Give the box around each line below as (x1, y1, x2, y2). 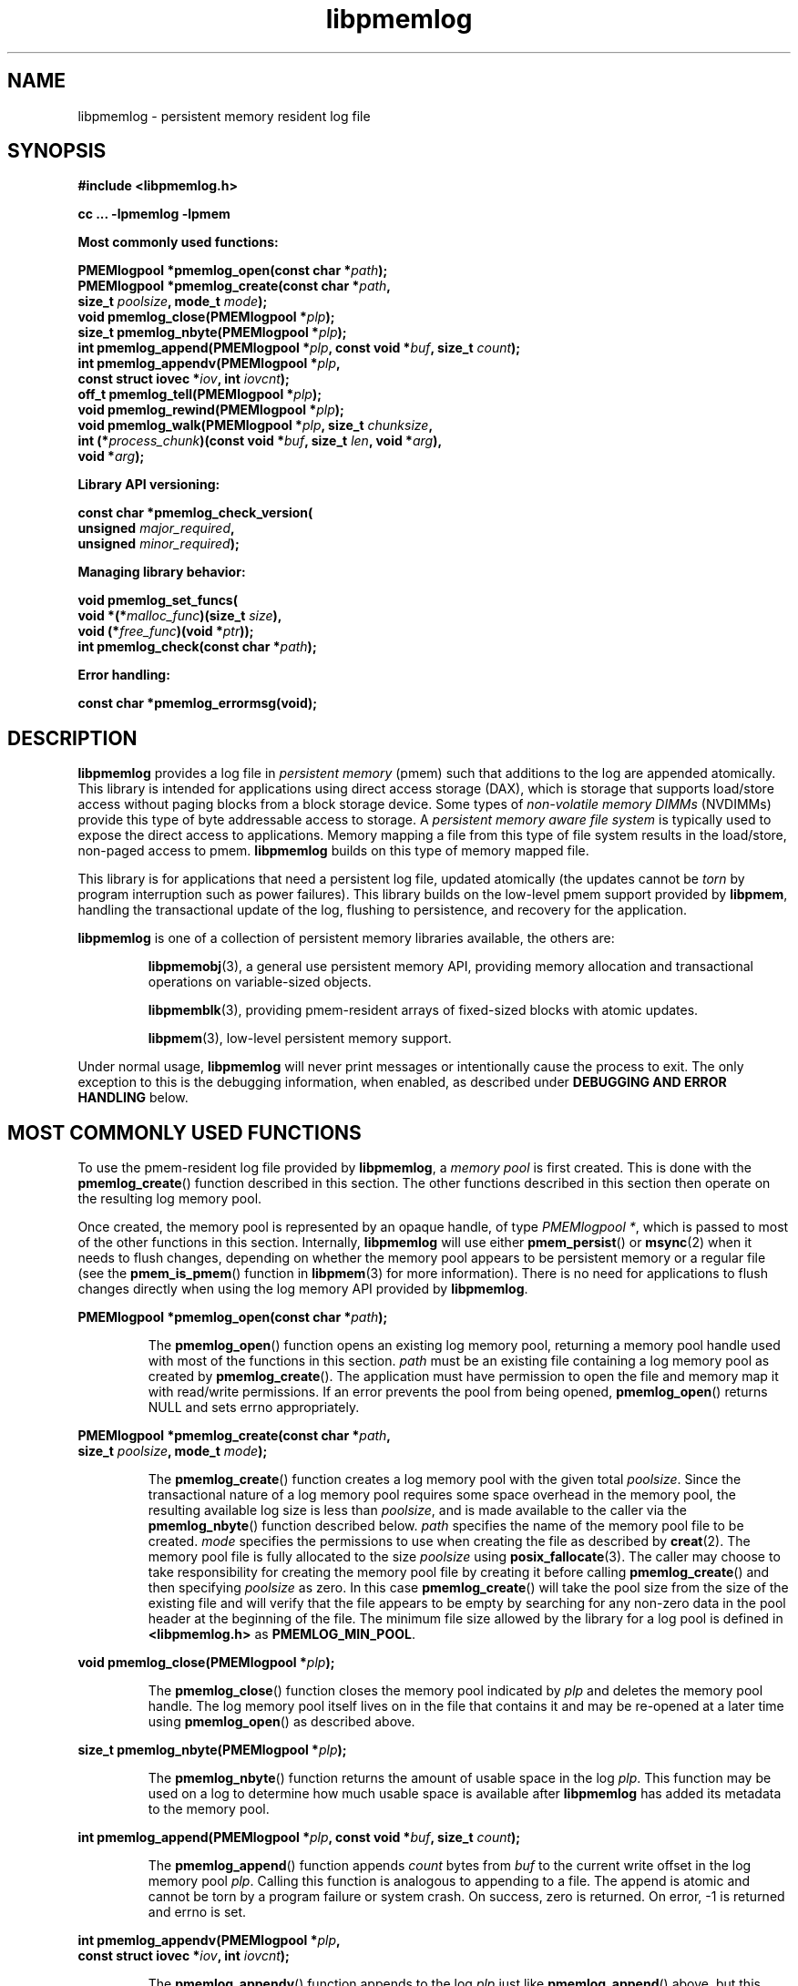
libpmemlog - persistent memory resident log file (77, 107, 371, 124)
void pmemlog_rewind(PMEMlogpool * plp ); (77, 402, 344, 418)
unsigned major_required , (77, 520, 235, 537)
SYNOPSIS (7, 139, 107, 163)
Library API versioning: (77, 476, 220, 493)
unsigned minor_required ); (77, 536, 240, 552)
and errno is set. (148, 1904, 247, 1920)
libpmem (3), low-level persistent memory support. (148, 1030, 452, 1047)
